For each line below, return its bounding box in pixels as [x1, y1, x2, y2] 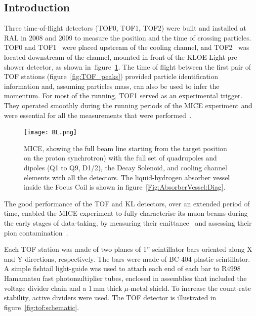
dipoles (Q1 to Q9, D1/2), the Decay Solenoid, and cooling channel [24, 162, 227, 172]
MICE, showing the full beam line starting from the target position [24, 143, 227, 153]
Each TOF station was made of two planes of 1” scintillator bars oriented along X [4, 244, 253, 254]
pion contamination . [4, 227, 68, 237]
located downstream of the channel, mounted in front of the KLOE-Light [4, 51, 225, 62]
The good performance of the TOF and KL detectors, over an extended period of [4, 198, 250, 208]
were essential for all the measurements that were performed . [4, 110, 192, 120]
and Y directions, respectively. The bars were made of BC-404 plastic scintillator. [4, 253, 250, 264]
